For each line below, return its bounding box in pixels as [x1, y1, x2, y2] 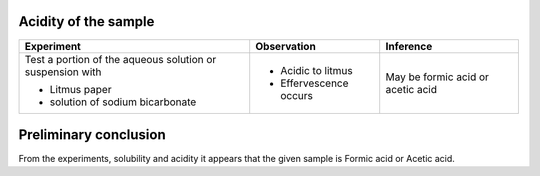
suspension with [24, 65, 102, 79]
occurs [280, 88, 314, 102]
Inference [385, 39, 433, 53]
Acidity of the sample [18, 13, 155, 30]
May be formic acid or [385, 70, 490, 84]
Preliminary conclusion [18, 126, 166, 143]
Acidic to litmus [280, 63, 354, 77]
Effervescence [280, 76, 349, 90]
